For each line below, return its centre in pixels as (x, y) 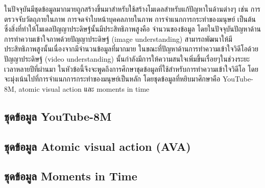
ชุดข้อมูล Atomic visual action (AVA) (98, 146)
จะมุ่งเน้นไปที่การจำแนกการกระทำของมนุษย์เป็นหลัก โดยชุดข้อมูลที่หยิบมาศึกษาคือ (112, 79)
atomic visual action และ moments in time (84, 88)
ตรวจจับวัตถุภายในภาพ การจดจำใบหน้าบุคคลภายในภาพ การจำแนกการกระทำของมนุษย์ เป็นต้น (130, 19)
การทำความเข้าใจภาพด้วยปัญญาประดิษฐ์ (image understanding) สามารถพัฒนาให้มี (118, 38)
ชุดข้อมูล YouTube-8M (58, 116)
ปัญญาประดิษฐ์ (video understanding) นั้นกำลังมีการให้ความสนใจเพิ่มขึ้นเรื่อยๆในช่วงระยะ (127, 58)
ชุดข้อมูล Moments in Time (71, 176)
